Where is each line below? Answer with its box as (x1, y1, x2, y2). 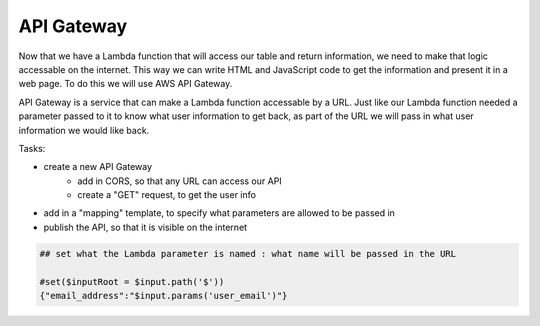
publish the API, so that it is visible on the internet (43, 221, 248, 233)
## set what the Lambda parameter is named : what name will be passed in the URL (39, 248, 457, 259)
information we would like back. (18, 124, 150, 136)
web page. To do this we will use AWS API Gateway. (18, 78, 233, 90)
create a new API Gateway (43, 161, 153, 173)
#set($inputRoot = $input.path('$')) (39, 276, 225, 287)
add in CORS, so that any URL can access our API (77, 175, 282, 187)
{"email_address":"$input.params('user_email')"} (39, 290, 288, 301)
